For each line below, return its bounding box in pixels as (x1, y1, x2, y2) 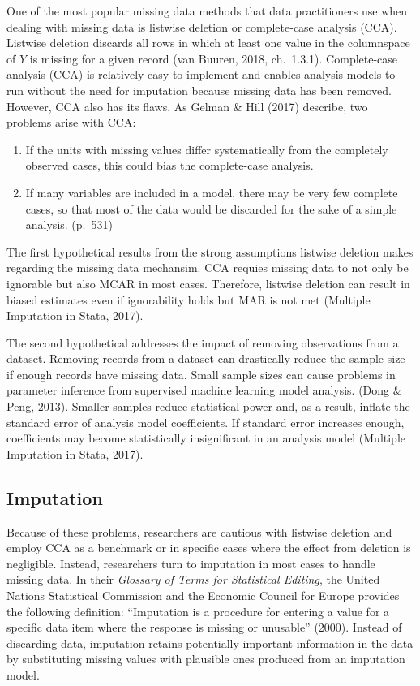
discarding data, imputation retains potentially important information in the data (6, 634, 414, 651)
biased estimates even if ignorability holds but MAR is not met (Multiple (6, 291, 371, 308)
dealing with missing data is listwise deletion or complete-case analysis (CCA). (6, 18, 397, 35)
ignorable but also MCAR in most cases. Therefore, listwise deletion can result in (6, 274, 410, 291)
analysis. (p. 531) (25, 216, 113, 233)
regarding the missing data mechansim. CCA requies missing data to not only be (6, 259, 409, 276)
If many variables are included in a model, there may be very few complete (25, 183, 398, 201)
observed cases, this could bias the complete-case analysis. (25, 157, 314, 174)
